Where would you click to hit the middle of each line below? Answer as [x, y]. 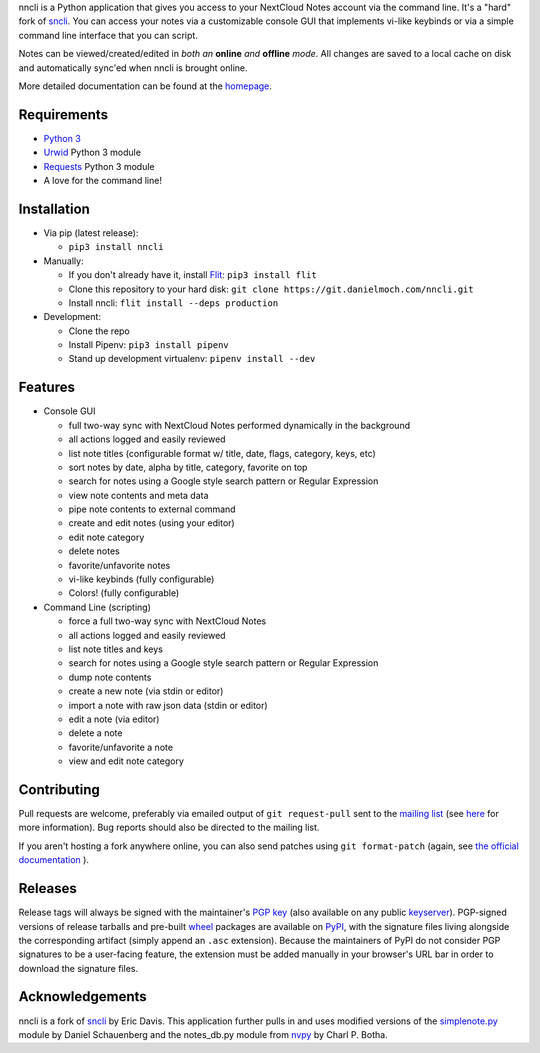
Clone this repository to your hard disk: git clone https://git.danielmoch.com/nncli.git [271, 289]
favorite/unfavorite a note [121, 747]
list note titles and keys [116, 649]
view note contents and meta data [138, 495]
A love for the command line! [102, 181]
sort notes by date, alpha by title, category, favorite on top [188, 467]
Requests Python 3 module [99, 166]
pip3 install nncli [116, 247]
